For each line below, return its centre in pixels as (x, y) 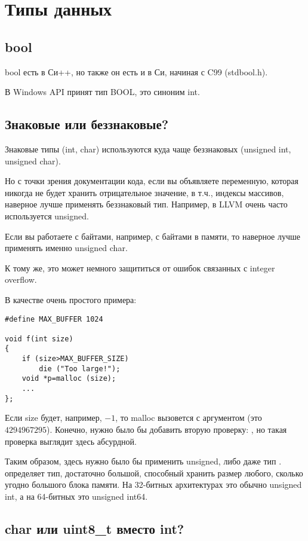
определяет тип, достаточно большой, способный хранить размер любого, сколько (154, 473)
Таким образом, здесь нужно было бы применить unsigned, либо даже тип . (143, 461)
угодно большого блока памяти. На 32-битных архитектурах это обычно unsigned (153, 485)
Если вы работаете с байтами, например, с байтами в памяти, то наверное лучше (153, 236)
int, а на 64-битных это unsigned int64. (76, 496)
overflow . (21, 279)
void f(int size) (39, 339)
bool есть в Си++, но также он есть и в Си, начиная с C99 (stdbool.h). (136, 71)
